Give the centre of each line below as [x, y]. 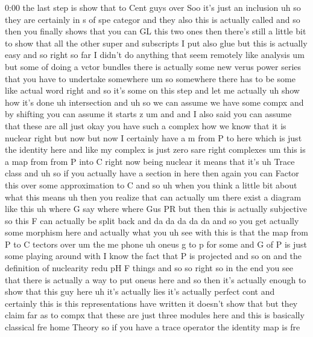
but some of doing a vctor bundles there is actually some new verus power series [153, 66]
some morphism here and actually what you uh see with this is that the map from [156, 232]
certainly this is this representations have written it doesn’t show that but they [151, 303]
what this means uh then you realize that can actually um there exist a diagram [153, 197]
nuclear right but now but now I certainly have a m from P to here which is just [153, 137]
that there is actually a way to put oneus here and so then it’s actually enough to [156, 279]
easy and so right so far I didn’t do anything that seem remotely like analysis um [155, 55]
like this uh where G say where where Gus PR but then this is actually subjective [156, 209]
